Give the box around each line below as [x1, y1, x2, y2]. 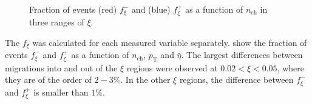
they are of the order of [5, 73, 92, 86]
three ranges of [29, 16, 84, 28]
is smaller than [33, 85, 89, 98]
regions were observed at [126, 61, 218, 74]
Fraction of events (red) [29, 3, 117, 15]
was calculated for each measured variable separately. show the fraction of [32, 36, 307, 49]
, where [277, 61, 304, 74]
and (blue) [131, 3, 171, 15]
